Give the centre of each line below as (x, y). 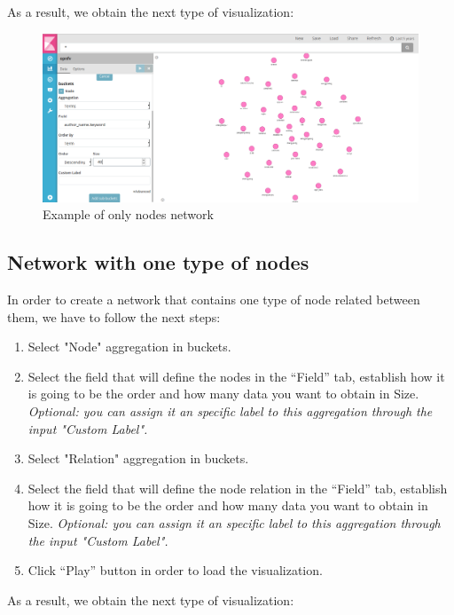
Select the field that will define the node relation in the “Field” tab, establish (238, 488)
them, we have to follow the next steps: (114, 316)
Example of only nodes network (128, 214)
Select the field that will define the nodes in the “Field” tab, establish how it (236, 376)
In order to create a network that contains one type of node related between (214, 300)
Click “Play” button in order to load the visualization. (175, 570)
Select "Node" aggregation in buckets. (129, 347)
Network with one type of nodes (158, 262)
